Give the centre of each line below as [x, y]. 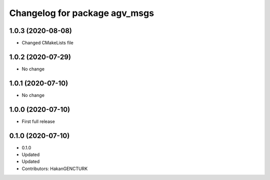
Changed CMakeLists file [47, 43]
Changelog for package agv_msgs [82, 13]
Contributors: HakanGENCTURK [55, 168]
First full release [38, 121]
